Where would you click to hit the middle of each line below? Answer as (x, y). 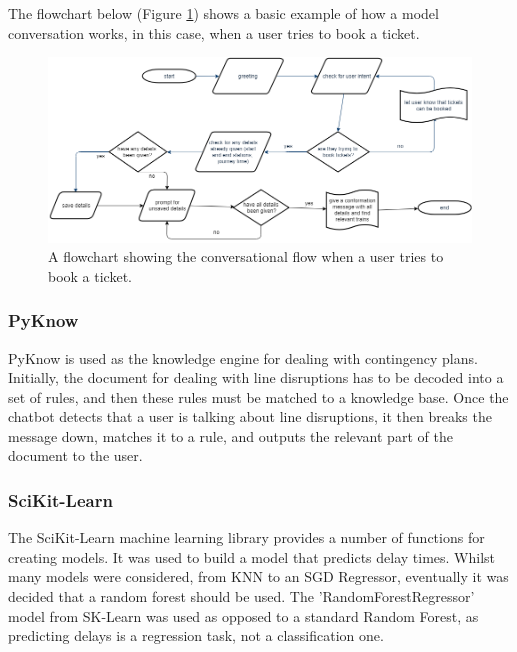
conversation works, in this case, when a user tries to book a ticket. (214, 32)
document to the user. (75, 455)
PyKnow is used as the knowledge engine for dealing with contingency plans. (243, 357)
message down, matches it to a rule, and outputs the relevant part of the (230, 435)
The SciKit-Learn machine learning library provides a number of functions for (246, 537)
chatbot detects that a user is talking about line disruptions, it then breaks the (250, 416)
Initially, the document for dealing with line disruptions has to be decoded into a (256, 377)
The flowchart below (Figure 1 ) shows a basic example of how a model (223, 13)
